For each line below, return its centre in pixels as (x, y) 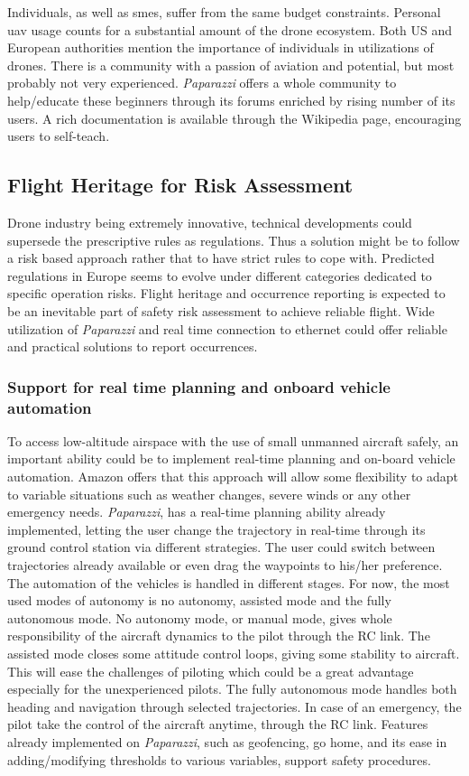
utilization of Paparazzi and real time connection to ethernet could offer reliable (227, 328)
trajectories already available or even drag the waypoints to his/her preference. (225, 565)
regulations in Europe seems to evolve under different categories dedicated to (220, 275)
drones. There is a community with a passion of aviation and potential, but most (231, 65)
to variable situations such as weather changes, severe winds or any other (209, 494)
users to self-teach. (59, 136)
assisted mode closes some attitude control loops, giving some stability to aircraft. (234, 653)
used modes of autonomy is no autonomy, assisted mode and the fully (199, 600)
